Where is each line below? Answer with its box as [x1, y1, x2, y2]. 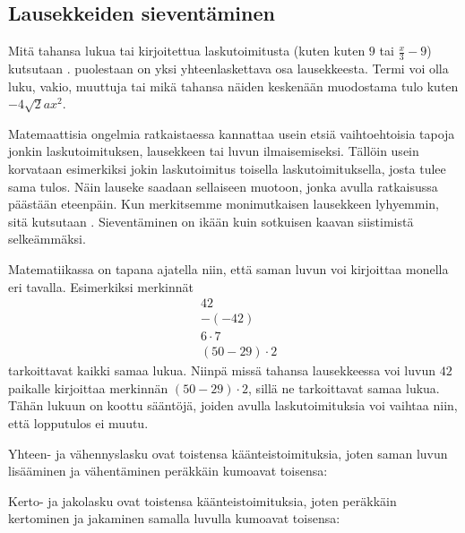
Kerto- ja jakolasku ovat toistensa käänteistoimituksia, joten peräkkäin [8, 491, 397, 510]
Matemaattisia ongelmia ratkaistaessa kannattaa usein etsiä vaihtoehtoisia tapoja [8, 124, 455, 142]
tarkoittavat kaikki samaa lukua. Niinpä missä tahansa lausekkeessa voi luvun [8, 361, 435, 380]
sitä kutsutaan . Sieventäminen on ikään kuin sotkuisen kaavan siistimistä [8, 211, 414, 230]
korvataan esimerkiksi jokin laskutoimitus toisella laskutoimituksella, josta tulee [8, 159, 446, 177]
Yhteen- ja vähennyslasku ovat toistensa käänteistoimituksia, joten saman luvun [8, 443, 448, 462]
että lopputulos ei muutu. [8, 414, 149, 433]
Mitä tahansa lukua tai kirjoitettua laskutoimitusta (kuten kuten [8, 41, 366, 60]
